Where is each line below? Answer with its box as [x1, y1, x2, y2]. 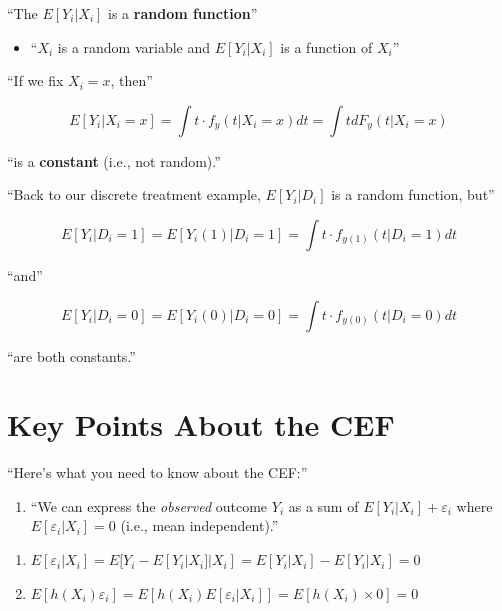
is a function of [280, 36, 373, 57]
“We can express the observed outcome [30, 495, 268, 516]
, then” [110, 70, 153, 91]
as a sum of [288, 495, 359, 516]
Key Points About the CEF [7, 404, 395, 445]
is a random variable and [57, 36, 211, 57]
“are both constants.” [7, 345, 136, 366]
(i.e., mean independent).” [120, 515, 279, 536]
